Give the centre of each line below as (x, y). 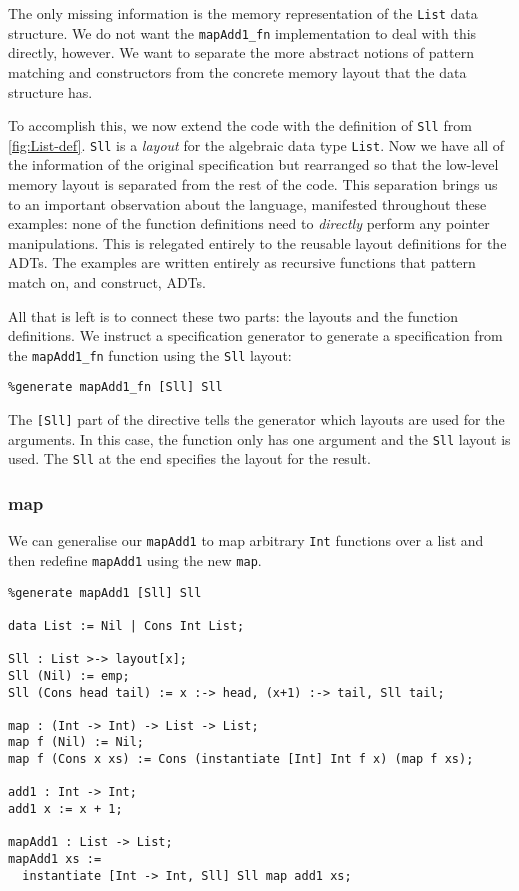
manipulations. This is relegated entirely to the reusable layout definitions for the (257, 242)
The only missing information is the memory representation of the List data (243, 13)
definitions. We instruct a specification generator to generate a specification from (255, 335)
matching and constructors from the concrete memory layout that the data (237, 71)
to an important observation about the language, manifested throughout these (247, 203)
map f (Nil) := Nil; (76, 742)
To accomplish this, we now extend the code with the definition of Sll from (240, 125)
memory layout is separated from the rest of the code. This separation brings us (253, 184)
